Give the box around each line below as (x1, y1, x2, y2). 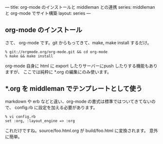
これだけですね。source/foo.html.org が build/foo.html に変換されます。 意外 (5, 127, 158, 133)
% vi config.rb (5, 114, 36, 119)
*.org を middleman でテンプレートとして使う (5, 85, 143, 93)
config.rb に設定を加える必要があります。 (14, 104, 98, 110)
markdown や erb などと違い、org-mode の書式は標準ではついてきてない (5, 98, 152, 104)
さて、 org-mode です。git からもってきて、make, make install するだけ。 (5, 39, 152, 45)
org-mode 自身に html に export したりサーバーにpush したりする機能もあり (5, 63, 158, 69)
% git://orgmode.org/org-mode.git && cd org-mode (5, 49, 108, 54)
